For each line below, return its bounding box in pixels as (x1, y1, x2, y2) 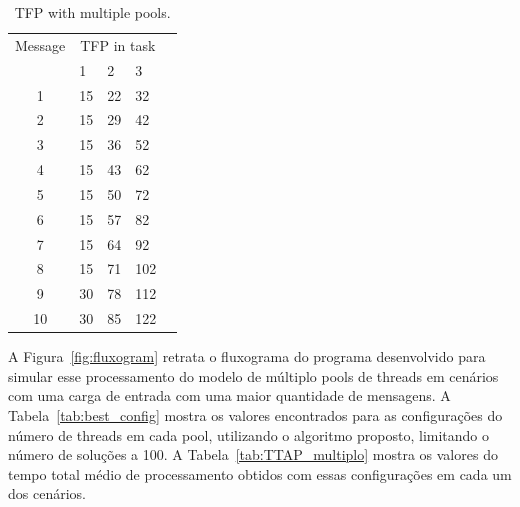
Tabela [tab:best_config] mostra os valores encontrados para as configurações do (8, 405, 503, 425)
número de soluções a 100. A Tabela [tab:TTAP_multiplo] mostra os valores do (8, 444, 498, 465)
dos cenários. (8, 483, 86, 504)
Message (15, 34, 66, 55)
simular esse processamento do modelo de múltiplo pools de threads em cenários (8, 365, 499, 386)
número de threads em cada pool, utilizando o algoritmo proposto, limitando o (8, 424, 490, 445)
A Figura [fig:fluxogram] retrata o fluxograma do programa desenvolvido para (8, 346, 486, 367)
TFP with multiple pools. (14, 2, 171, 22)
